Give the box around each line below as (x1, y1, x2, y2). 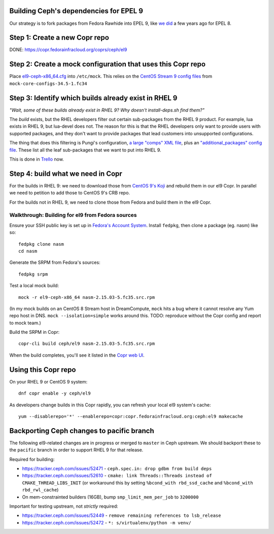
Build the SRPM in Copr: (9, 329, 60, 335)
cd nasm (18, 248, 38, 254)
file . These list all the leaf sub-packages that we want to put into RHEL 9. (9, 147, 162, 153)
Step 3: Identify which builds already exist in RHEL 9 (9, 94, 178, 102)
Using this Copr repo (9, 365, 76, 374)
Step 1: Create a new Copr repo (9, 33, 109, 42)
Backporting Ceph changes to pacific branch (9, 426, 154, 435)
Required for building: (9, 456, 55, 462)
